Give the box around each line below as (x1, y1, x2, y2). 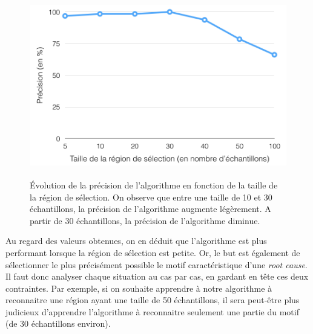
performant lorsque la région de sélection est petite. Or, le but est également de (5, 246, 300, 259)
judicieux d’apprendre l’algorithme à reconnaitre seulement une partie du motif (5, 305, 299, 318)
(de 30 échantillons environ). (5, 317, 111, 330)
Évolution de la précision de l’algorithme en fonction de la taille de (30, 178, 278, 191)
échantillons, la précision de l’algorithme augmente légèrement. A (30, 202, 271, 215)
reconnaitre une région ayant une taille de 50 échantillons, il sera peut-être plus (5, 294, 300, 306)
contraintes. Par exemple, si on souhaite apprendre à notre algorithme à (5, 281, 272, 294)
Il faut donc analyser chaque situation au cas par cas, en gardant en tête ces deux (5, 270, 309, 283)
